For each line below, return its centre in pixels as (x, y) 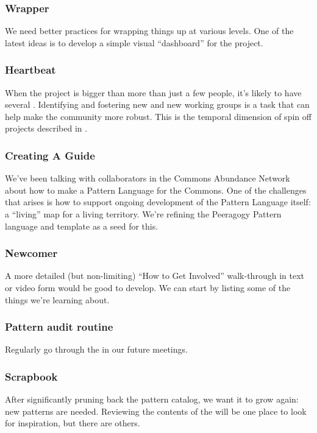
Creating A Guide (50, 155)
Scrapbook (31, 376)
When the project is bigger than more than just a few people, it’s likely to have (153, 92)
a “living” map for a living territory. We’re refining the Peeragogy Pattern (143, 214)
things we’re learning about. (57, 299)
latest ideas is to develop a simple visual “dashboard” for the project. (134, 42)
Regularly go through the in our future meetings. (96, 349)
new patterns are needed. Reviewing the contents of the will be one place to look (156, 411)
